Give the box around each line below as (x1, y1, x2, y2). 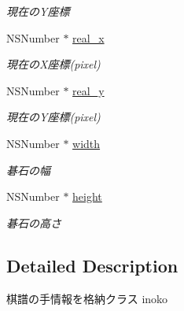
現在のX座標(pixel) (6, 56, 101, 72)
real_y (72, 82, 105, 98)
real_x (72, 29, 105, 46)
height (72, 188, 102, 205)
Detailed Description (6, 253, 178, 277)
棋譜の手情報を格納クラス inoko (6, 290, 168, 306)
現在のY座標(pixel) (6, 109, 101, 125)
